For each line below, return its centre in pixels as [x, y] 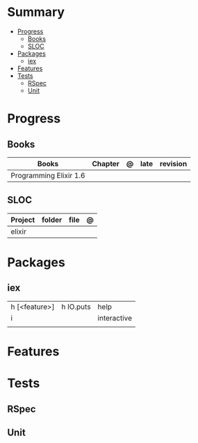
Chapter [106, 163]
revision [173, 163]
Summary [36, 12]
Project [23, 220]
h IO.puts [76, 307]
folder [52, 220]
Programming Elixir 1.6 [48, 175]
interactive [115, 318]
